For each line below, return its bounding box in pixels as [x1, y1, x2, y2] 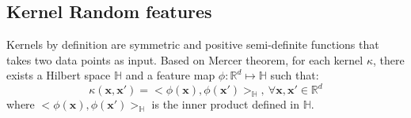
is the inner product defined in [151, 96, 300, 112]
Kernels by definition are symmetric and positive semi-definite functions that [6, 36, 379, 53]
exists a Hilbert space [6, 67, 111, 83]
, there [372, 51, 405, 68]
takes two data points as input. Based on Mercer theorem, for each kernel [6, 51, 363, 68]
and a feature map [125, 67, 215, 83]
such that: [270, 67, 319, 83]
